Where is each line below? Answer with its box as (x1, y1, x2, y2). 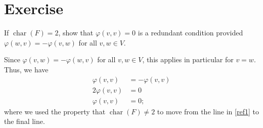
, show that (58, 27, 94, 38)
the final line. (4, 116, 45, 126)
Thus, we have (4, 64, 49, 74)
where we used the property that (4, 106, 106, 116)
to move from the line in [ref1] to (157, 106, 259, 116)
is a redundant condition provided (138, 27, 243, 38)
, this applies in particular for (142, 54, 234, 65)
